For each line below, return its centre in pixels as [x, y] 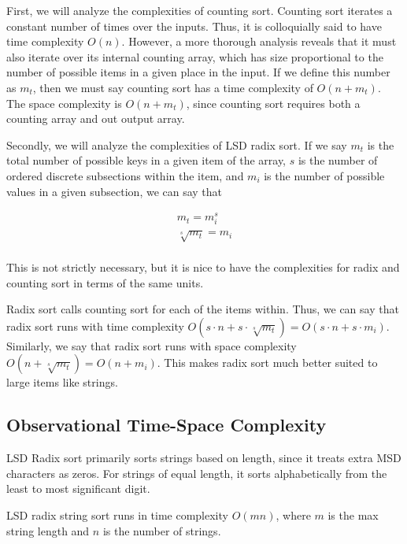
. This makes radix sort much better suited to [267, 363]
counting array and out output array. [96, 118]
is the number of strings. [162, 530]
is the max [353, 514]
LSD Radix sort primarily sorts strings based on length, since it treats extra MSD [204, 458]
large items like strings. [62, 382]
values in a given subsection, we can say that [115, 191]
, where [293, 514]
